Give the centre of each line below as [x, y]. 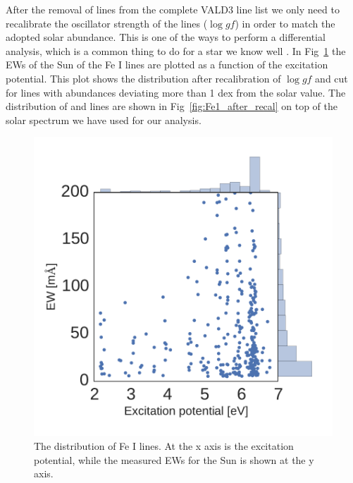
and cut [332, 78]
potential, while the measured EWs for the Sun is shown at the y [174, 459]
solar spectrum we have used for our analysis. [104, 120]
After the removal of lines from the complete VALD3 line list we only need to [173, 9]
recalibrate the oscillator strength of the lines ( [107, 23]
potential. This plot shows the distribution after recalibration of [143, 78]
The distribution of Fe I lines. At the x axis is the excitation [164, 445]
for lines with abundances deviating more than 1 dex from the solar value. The [176, 92]
